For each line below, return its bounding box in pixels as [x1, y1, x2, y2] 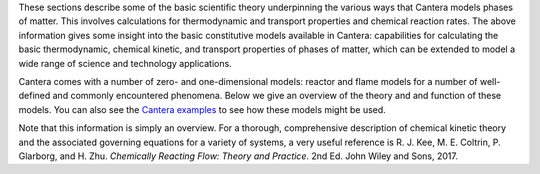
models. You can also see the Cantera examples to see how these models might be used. [18, 103, 387, 115]
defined [18, 90, 51, 102]
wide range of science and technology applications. [18, 57, 232, 69]
